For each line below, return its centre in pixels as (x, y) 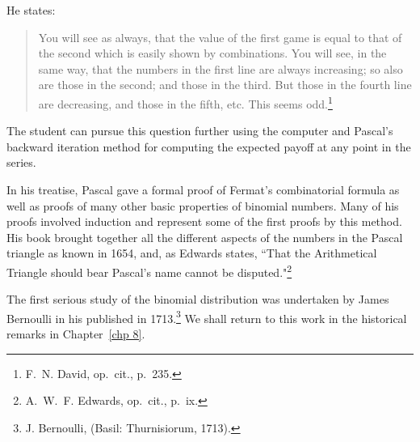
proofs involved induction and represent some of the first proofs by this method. (204, 221)
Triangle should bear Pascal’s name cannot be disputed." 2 (149, 270)
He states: (31, 10)
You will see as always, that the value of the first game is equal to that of (220, 37)
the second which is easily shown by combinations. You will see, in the (212, 53)
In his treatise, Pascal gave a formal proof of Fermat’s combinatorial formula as (203, 189)
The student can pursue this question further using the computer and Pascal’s (200, 131)
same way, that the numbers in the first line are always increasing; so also (220, 68)
